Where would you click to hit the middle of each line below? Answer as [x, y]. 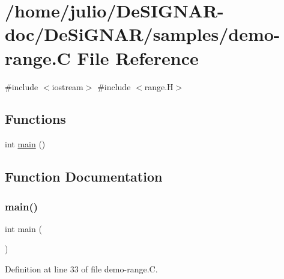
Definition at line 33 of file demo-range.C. [81, 269]
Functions [35, 119]
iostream [68, 86]
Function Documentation [84, 176]
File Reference [138, 57]
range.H [159, 86]
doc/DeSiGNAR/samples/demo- [143, 34]
